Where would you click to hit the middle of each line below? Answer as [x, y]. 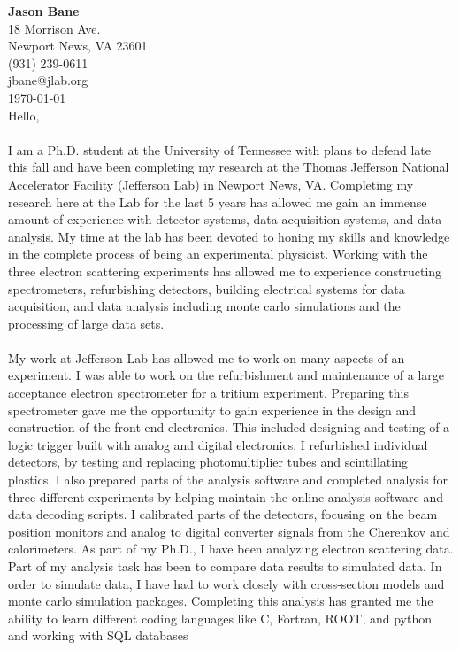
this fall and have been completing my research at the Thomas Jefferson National [229, 167]
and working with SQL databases [98, 635]
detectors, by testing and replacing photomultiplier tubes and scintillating [208, 462]
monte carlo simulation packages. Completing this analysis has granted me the [221, 601]
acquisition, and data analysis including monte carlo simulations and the [204, 306]
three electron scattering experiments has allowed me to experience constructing [225, 271]
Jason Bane [44, 11]
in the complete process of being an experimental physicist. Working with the [218, 254]
